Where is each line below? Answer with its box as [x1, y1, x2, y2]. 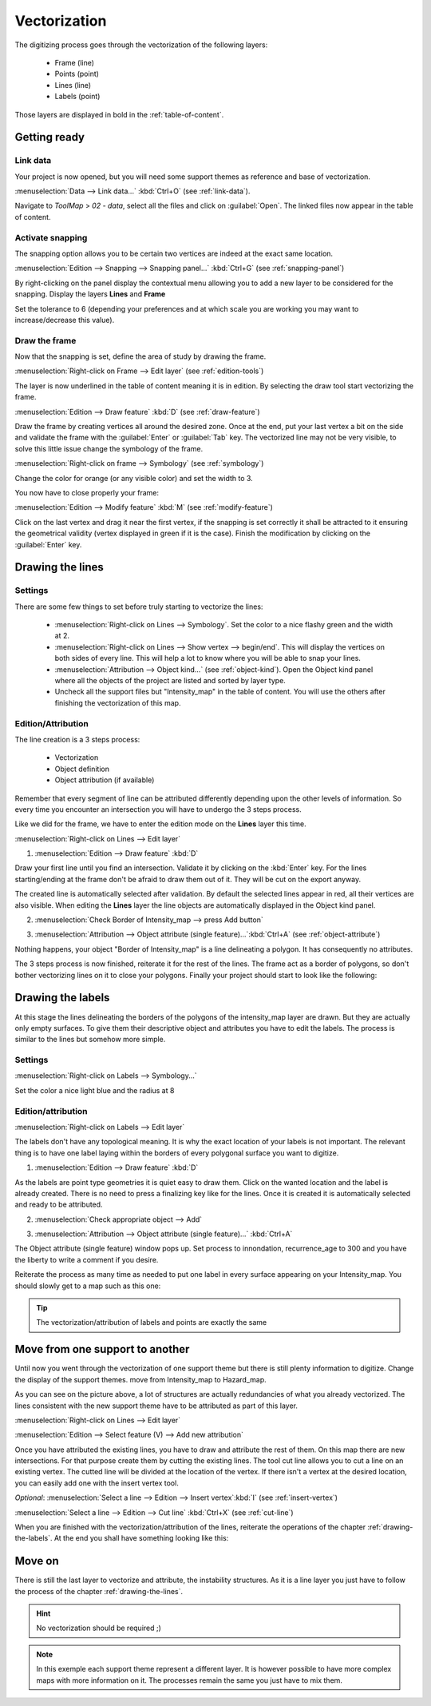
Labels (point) [54, 92, 101, 101]
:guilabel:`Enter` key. [14, 539, 82, 549]
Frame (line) [54, 58, 95, 67]
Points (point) [54, 69, 100, 79]
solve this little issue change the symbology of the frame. [14, 443, 204, 453]
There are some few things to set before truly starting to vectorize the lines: [14, 602, 263, 611]
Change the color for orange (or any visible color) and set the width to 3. [14, 473, 253, 483]
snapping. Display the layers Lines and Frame [14, 289, 166, 299]
